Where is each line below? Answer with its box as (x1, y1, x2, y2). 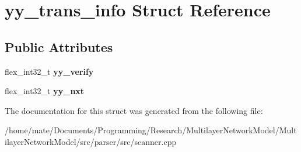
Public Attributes (5, 37, 113, 56)
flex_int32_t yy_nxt (5, 85, 85, 97)
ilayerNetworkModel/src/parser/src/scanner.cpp (5, 135, 177, 147)
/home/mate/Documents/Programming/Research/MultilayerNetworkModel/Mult (5, 124, 297, 136)
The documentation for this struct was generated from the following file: (5, 104, 263, 116)
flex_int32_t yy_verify (5, 65, 94, 77)
